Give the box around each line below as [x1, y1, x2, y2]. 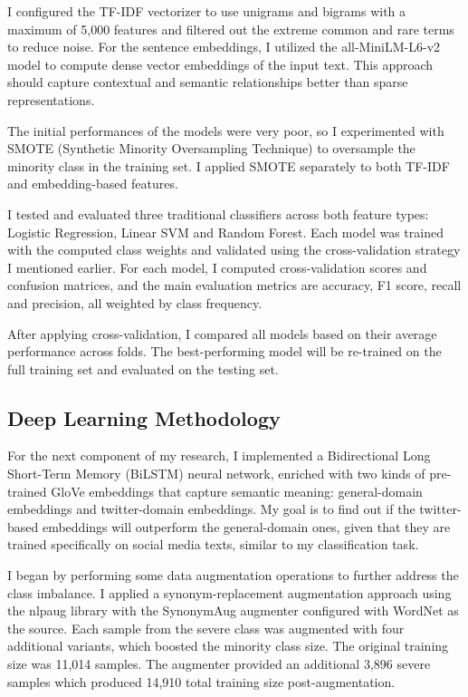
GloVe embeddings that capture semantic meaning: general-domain [51, 481, 423, 500]
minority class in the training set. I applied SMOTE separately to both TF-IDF [7, 156, 450, 175]
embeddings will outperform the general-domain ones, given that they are [42, 517, 451, 536]
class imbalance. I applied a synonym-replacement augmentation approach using [7, 583, 452, 602]
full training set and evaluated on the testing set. [7, 359, 279, 378]
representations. [7, 90, 95, 109]
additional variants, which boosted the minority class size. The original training [7, 636, 449, 655]
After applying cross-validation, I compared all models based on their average [7, 324, 437, 343]
